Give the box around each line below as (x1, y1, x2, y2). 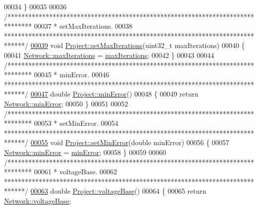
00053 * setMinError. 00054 (34, 118, 119, 128)
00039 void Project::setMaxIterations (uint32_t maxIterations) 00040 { (30, 40, 245, 51)
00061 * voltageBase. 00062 (34, 166, 117, 177)
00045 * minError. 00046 (34, 69, 109, 80)
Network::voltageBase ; (4, 195, 71, 206)
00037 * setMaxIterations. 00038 (34, 21, 132, 31)
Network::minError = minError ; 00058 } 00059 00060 (4, 147, 166, 157)
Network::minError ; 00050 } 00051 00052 (4, 98, 129, 108)
